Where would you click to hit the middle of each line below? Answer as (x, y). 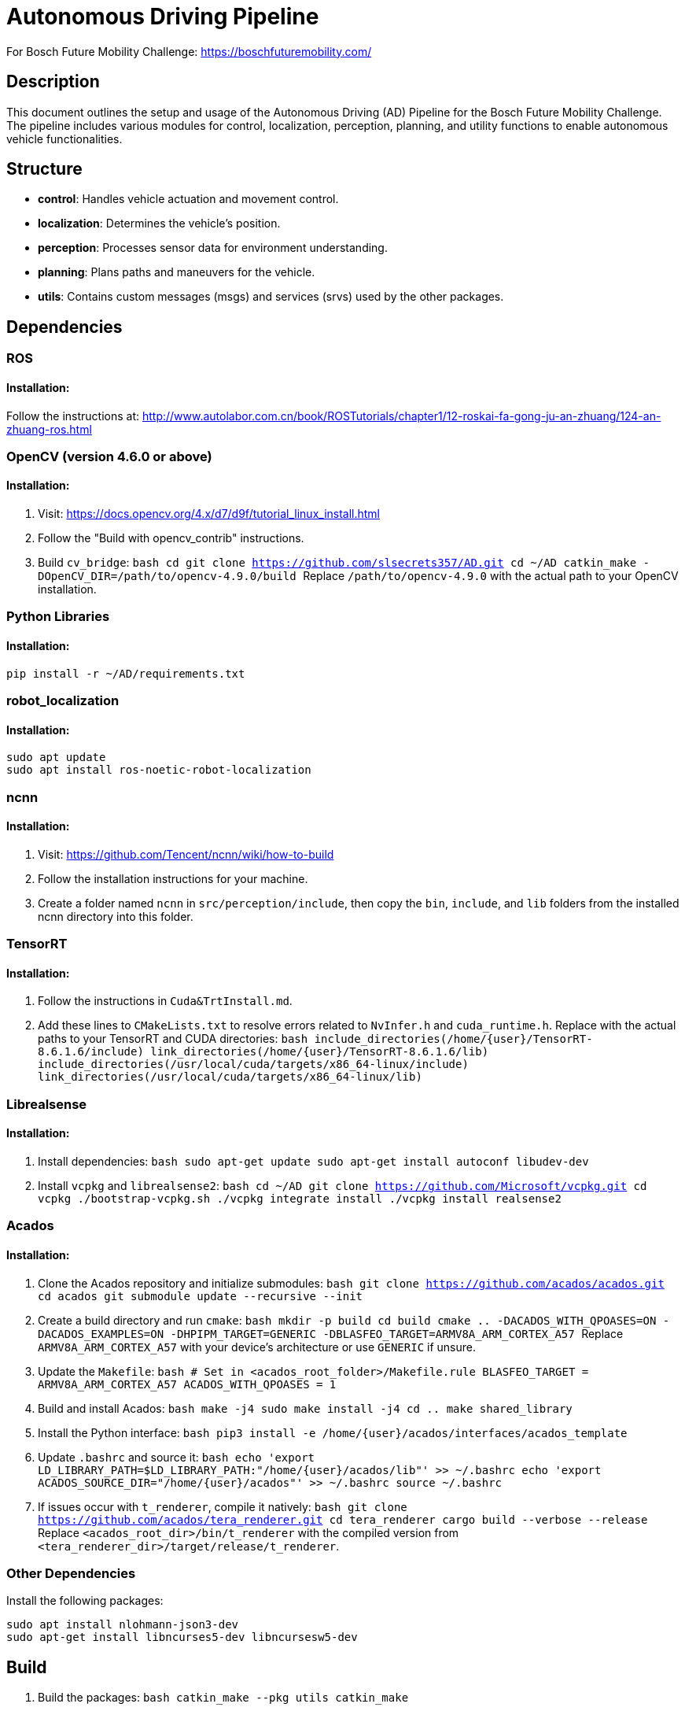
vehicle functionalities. (64, 139)
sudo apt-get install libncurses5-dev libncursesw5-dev (182, 1637)
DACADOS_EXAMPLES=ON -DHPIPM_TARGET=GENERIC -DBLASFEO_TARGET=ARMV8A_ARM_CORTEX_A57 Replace (331, 1333)
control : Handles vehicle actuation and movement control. (188, 199)
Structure (44, 169)
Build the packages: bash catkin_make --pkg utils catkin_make (223, 1698)
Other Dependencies (71, 1574)
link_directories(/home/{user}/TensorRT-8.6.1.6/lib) (320, 1052)
